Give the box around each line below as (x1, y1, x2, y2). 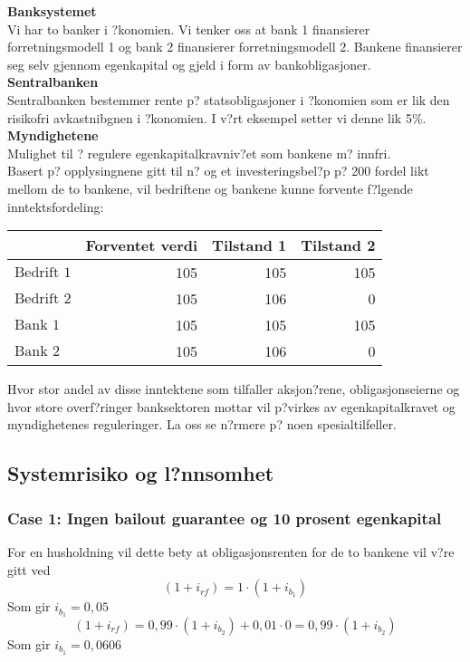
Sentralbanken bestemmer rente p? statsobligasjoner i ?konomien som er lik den (7, 90, 450, 109)
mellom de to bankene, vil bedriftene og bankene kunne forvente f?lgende (7, 178, 413, 197)
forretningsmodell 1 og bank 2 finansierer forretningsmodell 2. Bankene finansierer (7, 37, 463, 56)
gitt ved (7, 560, 51, 579)
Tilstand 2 (301, 235, 376, 256)
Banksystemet (7, 2, 97, 20)
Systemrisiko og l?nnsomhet (7, 459, 274, 487)
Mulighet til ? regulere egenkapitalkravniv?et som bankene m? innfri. (7, 143, 391, 162)
